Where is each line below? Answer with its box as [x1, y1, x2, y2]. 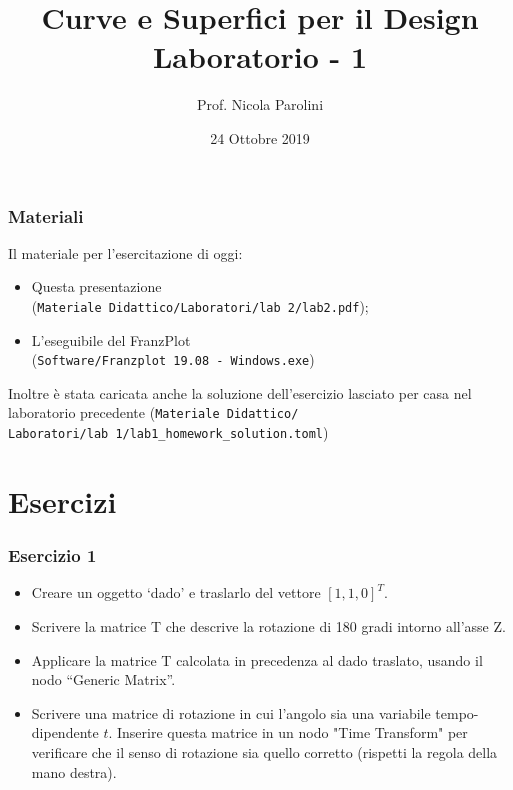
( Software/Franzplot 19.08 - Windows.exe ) [31, 349, 315, 370]
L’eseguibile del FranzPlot [31, 329, 191, 350]
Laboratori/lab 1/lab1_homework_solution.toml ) [8, 422, 329, 443]
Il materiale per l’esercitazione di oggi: [8, 242, 243, 263]
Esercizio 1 [8, 543, 97, 568]
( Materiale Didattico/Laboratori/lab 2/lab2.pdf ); [31, 295, 369, 316]
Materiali [8, 203, 84, 228]
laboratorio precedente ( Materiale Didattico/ [8, 402, 299, 423]
